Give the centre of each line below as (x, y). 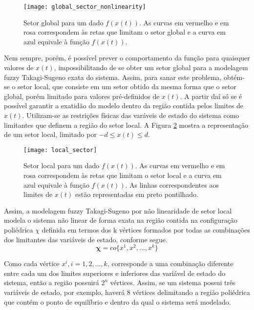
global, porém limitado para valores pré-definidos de (82, 96)
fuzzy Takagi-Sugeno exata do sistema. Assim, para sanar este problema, (113, 77)
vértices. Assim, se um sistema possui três (173, 282)
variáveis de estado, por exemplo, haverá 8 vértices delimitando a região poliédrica (127, 292)
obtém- (234, 77)
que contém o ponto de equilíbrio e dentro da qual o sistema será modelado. (117, 301)
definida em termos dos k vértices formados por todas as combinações (146, 230)
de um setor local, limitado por (50, 134)
